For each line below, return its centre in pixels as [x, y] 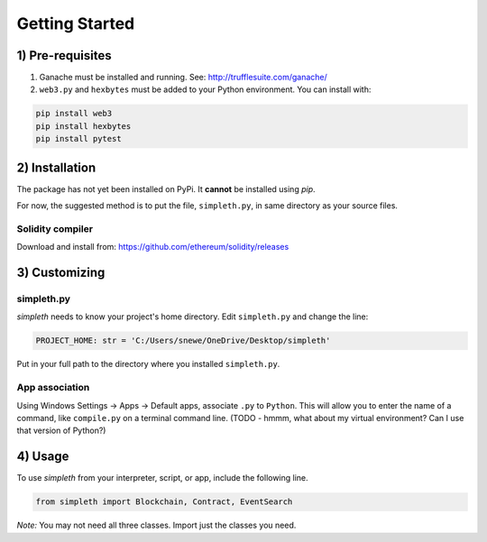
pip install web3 [74, 114]
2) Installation [56, 167]
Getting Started [76, 23]
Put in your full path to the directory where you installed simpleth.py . [148, 364]
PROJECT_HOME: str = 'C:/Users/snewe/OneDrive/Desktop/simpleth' [183, 341]
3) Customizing [61, 273]
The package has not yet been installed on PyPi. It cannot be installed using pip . [166, 188]
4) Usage [43, 457]
